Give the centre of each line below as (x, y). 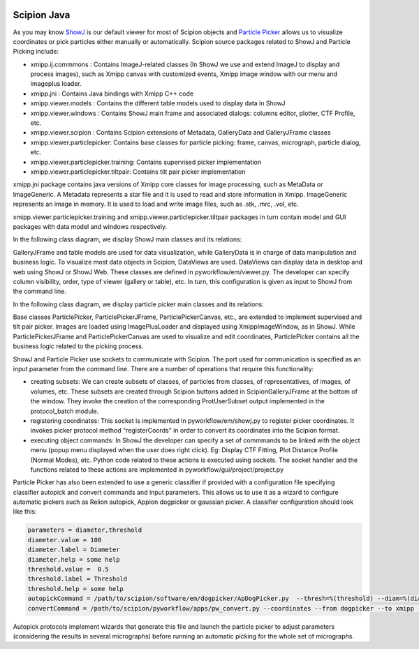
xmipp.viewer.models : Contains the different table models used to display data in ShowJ (158, 103)
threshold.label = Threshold (78, 579)
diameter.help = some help (74, 559)
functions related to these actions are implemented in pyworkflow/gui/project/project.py (157, 469)
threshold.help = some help (75, 589)
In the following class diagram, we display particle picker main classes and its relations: (139, 304)
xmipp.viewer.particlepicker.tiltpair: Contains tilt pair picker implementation (138, 172)
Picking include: (36, 52)
